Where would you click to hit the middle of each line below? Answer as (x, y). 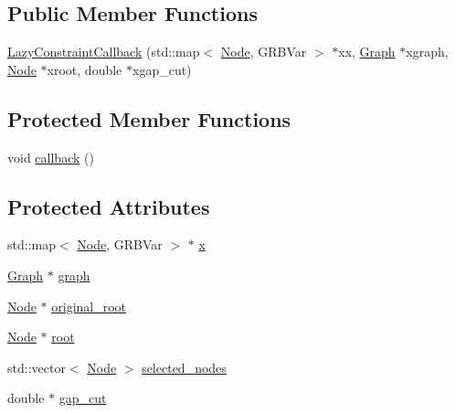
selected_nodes (184, 367)
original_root (89, 306)
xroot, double (85, 69)
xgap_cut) (162, 69)
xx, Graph (367, 52)
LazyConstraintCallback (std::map (104, 52)
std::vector (37, 367)
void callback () (51, 157)
